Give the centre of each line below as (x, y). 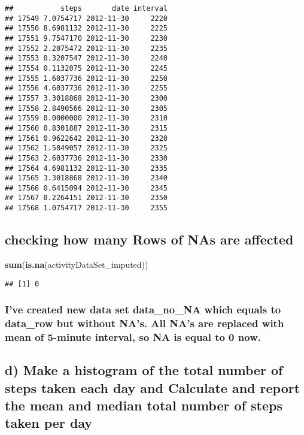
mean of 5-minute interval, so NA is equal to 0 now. (133, 337)
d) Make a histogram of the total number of (144, 370)
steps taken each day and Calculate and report (153, 387)
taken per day (49, 423)
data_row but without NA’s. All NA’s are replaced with (145, 323)
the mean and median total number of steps (144, 405)
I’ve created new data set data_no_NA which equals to (143, 309)
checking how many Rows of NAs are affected (149, 239)
